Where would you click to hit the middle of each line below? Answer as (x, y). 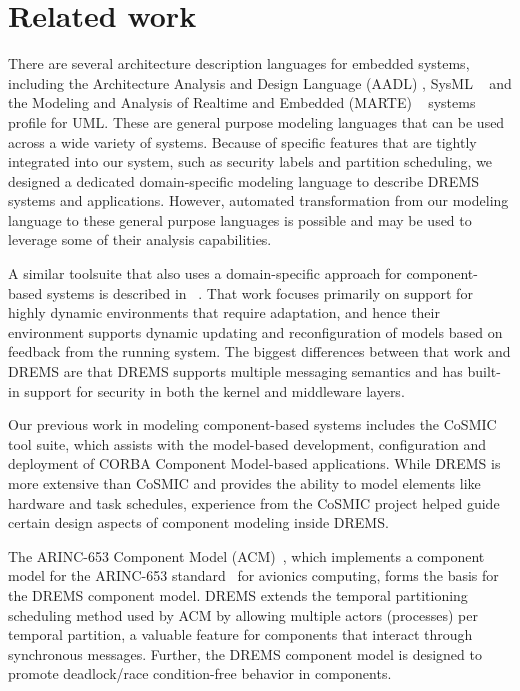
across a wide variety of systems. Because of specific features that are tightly (242, 141)
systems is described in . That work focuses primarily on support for (259, 292)
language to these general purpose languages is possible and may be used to (240, 219)
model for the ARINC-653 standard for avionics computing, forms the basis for (253, 575)
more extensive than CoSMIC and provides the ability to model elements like (244, 483)
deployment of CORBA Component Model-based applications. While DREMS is (254, 463)
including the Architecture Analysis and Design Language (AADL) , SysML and (260, 82)
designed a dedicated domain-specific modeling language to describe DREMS (244, 180)
